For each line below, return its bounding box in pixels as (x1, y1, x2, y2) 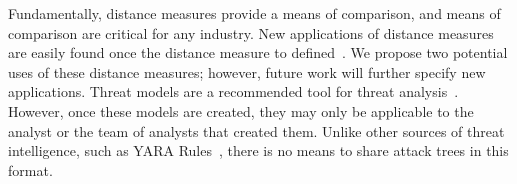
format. (8, 159, 53, 180)
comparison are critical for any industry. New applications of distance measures (8, 22, 494, 43)
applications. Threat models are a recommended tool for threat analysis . (8, 81, 459, 102)
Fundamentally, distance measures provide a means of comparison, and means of (8, 3, 501, 23)
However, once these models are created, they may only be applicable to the (8, 100, 474, 121)
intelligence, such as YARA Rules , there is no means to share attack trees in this (8, 140, 509, 161)
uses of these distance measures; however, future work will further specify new (8, 61, 486, 82)
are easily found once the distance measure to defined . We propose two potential (8, 42, 508, 63)
